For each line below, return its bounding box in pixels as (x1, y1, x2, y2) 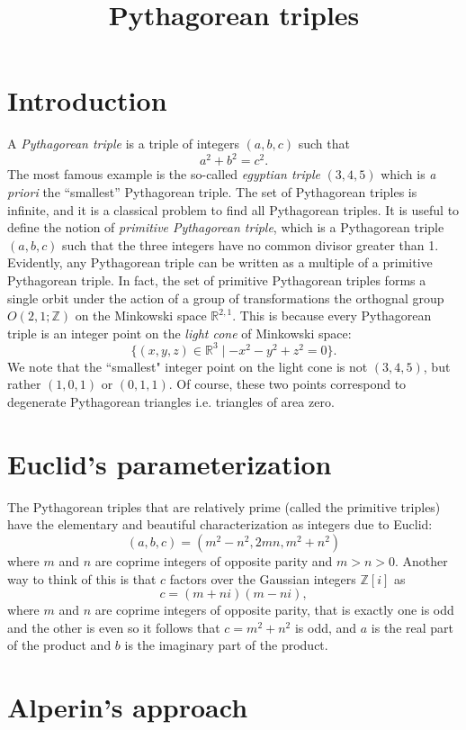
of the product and (7, 635, 112, 654)
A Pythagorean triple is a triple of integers (7, 134, 239, 153)
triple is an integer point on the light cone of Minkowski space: (7, 323, 352, 342)
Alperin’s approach (7, 689, 248, 725)
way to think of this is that (7, 569, 157, 588)
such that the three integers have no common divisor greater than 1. (62, 235, 439, 254)
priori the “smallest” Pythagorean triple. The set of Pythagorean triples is (7, 183, 417, 201)
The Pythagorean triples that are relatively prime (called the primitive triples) (7, 497, 441, 516)
